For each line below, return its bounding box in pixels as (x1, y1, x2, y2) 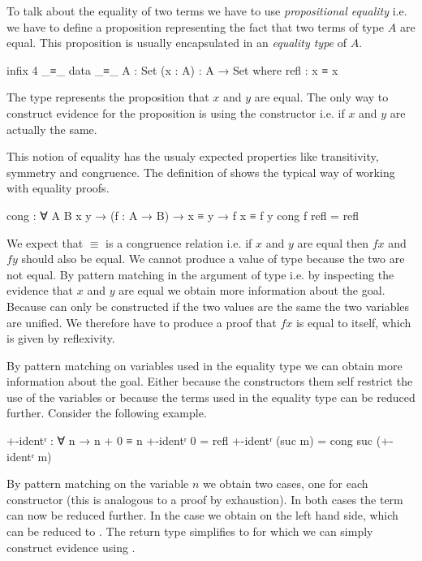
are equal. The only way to (254, 88, 389, 106)
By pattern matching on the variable (6, 475, 189, 492)
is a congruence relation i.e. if (105, 234, 252, 251)
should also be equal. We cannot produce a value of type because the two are (21, 250, 405, 267)
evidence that (6, 282, 74, 299)
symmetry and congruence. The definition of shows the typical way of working (6, 163, 395, 180)
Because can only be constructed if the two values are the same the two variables (6, 297, 410, 314)
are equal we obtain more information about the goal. (118, 282, 385, 299)
